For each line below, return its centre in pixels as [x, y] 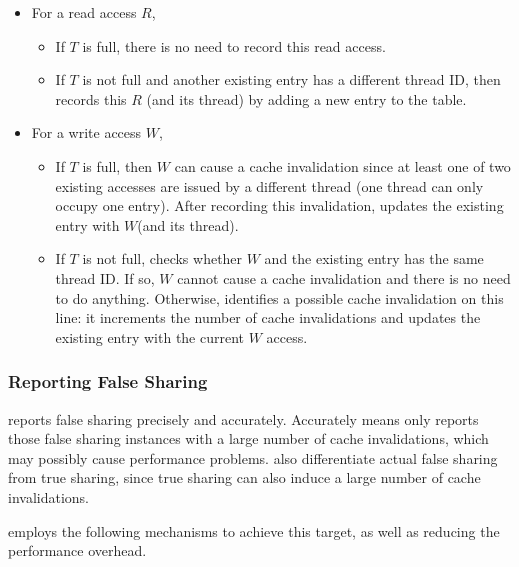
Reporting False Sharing [108, 381]
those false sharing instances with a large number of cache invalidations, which [248, 438]
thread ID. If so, [105, 277]
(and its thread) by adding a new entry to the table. [306, 98]
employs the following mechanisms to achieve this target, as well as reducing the [254, 530]
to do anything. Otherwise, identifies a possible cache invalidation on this [279, 297]
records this [91, 98]
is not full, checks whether [162, 258]
